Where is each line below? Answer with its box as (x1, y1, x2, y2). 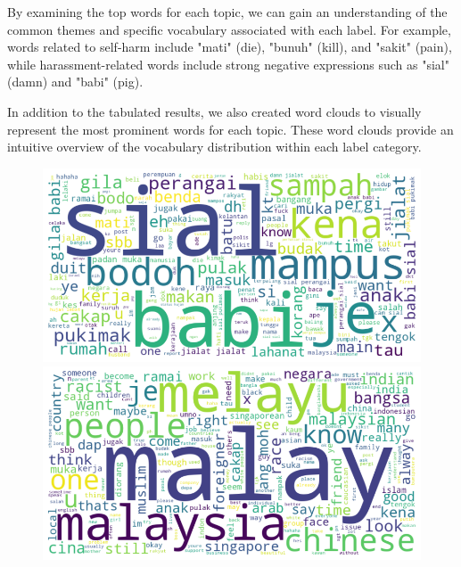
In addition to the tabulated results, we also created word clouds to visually (7, 102, 422, 120)
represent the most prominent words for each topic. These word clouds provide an (7, 119, 454, 138)
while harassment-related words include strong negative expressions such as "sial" (7, 54, 449, 73)
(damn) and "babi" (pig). (7, 72, 144, 91)
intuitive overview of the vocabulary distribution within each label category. (7, 137, 422, 156)
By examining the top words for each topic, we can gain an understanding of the (7, 3, 448, 21)
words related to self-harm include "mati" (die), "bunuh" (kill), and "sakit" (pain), (7, 37, 452, 56)
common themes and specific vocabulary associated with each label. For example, (7, 20, 451, 38)
